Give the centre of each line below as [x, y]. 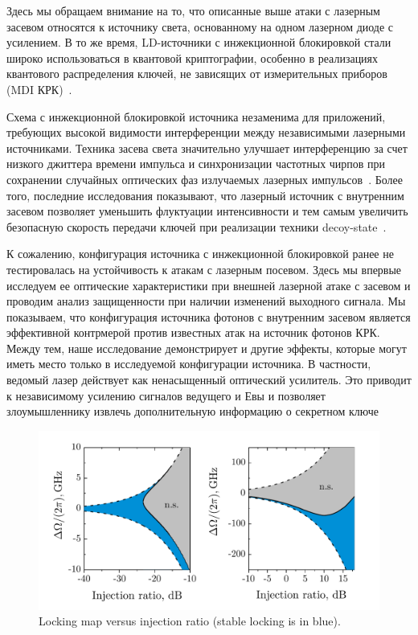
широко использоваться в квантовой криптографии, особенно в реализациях [193, 57]
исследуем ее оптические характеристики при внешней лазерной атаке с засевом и [209, 285]
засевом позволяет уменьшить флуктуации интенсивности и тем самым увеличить [207, 211]
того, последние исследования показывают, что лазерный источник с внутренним [205, 195]
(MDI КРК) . [39, 89]
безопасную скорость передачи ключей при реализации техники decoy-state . [197, 226]
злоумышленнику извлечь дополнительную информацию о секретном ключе [193, 411]
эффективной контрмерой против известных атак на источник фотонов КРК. [193, 332]
